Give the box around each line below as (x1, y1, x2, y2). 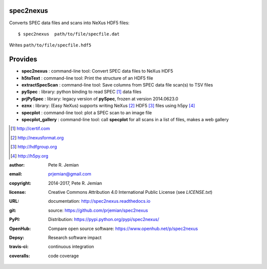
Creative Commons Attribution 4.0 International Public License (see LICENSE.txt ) (48, 189, 213, 195)
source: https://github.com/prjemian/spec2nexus (48, 207, 148, 213)
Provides (9, 55, 37, 64)
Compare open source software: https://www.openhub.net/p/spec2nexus (48, 225, 198, 231)
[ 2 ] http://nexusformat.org (10, 134, 64, 140)
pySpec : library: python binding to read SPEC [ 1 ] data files (21, 89, 142, 95)
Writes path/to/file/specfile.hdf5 (9, 42, 91, 48)
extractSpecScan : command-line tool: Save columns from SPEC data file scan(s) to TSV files (21, 82, 213, 88)
